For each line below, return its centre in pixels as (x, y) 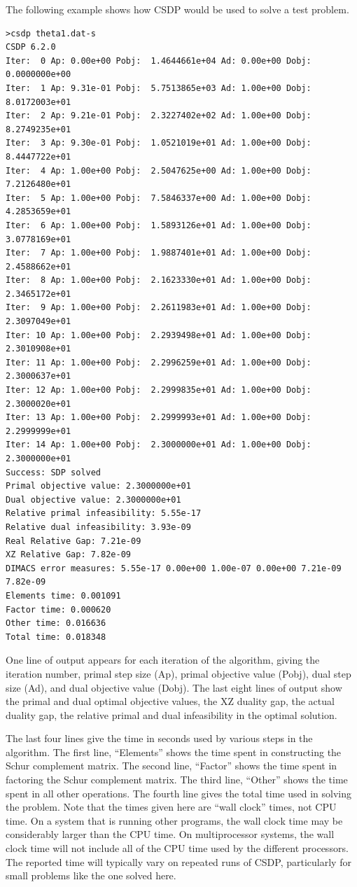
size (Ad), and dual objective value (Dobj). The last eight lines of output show (174, 687)
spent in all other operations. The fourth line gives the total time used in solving (179, 793)
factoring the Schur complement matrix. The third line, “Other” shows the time (177, 780)
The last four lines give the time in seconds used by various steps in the (159, 738)
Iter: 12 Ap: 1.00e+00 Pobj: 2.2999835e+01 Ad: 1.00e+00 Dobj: (159, 390)
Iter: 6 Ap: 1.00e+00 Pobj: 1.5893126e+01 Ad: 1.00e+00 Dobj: (159, 225)
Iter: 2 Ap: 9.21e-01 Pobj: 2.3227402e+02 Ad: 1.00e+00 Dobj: (159, 116)
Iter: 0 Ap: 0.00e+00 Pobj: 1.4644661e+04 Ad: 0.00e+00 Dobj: (159, 61)
